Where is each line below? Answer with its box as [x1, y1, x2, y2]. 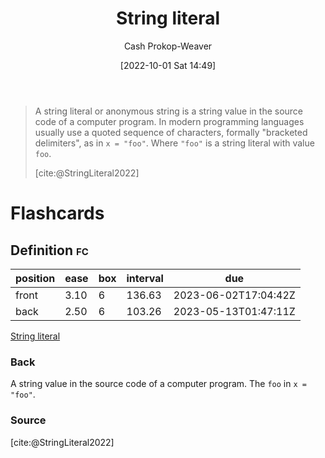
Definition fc [10, 242, 89, 259]
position [15, 271, 56, 285]
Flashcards [10, 202, 105, 225]
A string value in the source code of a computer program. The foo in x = [10, 378, 307, 390]
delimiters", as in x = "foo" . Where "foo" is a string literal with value [34, 137, 315, 149]
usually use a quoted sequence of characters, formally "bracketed [34, 126, 308, 138]
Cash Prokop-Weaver [123, 40, 213, 52]
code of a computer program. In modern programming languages [34, 115, 305, 127]
